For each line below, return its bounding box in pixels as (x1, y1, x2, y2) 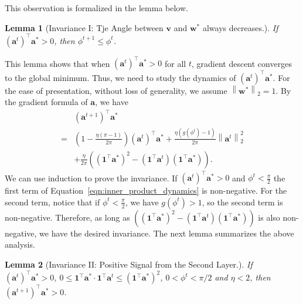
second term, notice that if (5, 195, 100, 208)
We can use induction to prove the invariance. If (5, 171, 178, 184)
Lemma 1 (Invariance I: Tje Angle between (5, 21, 164, 33)
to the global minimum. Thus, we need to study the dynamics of (5, 71, 236, 83)
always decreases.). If (202, 21, 278, 33)
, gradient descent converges (191, 57, 292, 69)
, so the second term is (202, 195, 283, 208)
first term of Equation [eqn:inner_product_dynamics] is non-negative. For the (5, 184, 287, 197)
